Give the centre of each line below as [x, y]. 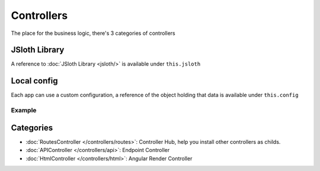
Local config [34, 81]
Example [24, 111]
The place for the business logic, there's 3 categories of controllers [93, 33]
